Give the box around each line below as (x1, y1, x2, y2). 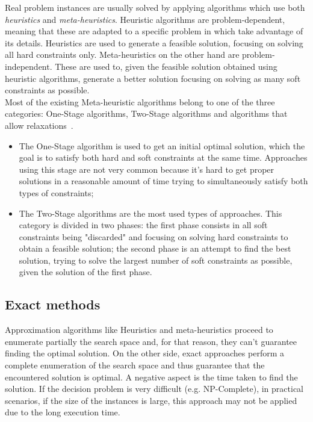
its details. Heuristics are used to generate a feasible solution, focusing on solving (5, 36, 303, 49)
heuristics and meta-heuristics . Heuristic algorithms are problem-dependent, (5, 13, 285, 25)
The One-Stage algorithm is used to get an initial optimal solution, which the (19, 139, 305, 152)
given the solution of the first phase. (19, 265, 152, 278)
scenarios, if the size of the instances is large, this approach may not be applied (5, 394, 297, 406)
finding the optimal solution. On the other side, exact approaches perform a (5, 347, 284, 359)
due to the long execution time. (5, 406, 120, 418)
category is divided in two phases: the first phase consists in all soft (19, 219, 268, 231)
